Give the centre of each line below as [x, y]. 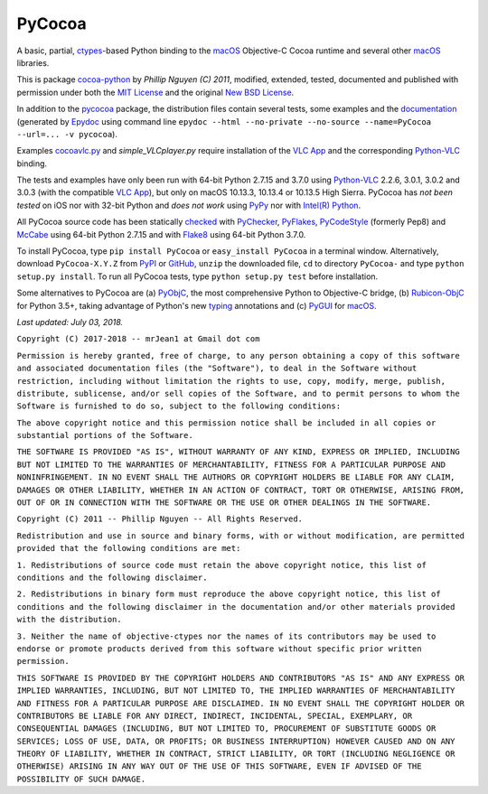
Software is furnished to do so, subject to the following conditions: [179, 406]
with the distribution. [69, 620]
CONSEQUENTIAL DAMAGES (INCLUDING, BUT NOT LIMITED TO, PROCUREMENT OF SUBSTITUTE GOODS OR [226, 729]
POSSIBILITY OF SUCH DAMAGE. [81, 779]
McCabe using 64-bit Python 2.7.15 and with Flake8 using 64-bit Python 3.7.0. [161, 234]
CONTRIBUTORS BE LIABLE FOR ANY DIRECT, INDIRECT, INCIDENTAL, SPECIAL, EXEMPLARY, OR [215, 715]
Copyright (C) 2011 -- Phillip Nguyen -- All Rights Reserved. [160, 519]
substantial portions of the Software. [105, 435]
